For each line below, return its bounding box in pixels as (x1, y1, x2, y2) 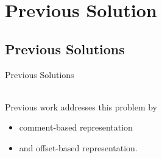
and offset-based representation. (19, 141, 138, 154)
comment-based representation (19, 121, 133, 134)
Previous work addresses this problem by (5, 100, 158, 113)
